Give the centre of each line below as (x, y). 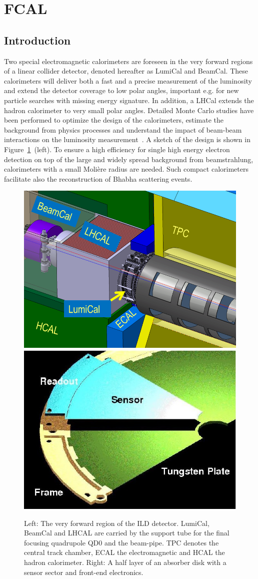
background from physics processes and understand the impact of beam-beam (123, 129)
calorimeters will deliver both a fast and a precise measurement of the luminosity (128, 80)
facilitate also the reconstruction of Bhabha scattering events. (98, 178)
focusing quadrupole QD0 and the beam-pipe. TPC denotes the (121, 542)
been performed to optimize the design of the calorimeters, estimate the (114, 120)
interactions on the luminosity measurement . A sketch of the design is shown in (127, 139)
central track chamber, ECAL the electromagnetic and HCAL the (124, 552)
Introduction (37, 40)
